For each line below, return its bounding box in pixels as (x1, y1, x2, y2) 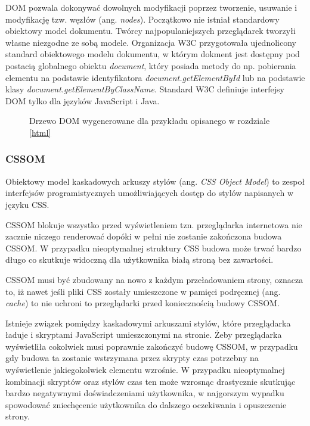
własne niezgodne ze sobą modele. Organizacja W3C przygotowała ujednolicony (5, 36, 296, 48)
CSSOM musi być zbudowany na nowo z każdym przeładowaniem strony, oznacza (5, 273, 303, 285)
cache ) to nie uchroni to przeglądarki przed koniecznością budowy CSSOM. (5, 297, 280, 309)
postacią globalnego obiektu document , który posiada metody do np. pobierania (5, 59, 296, 71)
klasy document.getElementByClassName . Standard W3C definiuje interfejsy (5, 83, 284, 95)
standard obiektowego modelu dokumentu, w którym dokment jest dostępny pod (5, 48, 300, 60)
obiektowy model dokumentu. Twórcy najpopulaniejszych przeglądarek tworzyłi (5, 24, 296, 37)
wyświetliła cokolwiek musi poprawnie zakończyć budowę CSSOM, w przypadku (5, 340, 298, 352)
